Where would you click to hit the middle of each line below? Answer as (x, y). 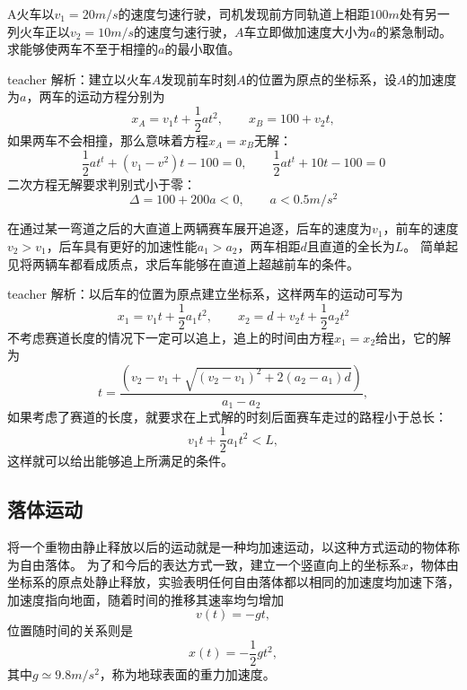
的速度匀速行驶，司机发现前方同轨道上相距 (244, 13)
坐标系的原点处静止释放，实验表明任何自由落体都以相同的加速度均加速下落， (233, 582)
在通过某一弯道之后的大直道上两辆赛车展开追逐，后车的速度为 (189, 228)
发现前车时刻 (199, 79)
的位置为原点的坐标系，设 (321, 79)
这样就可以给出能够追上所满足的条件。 (120, 461)
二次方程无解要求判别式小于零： (101, 183)
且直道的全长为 (351, 245)
